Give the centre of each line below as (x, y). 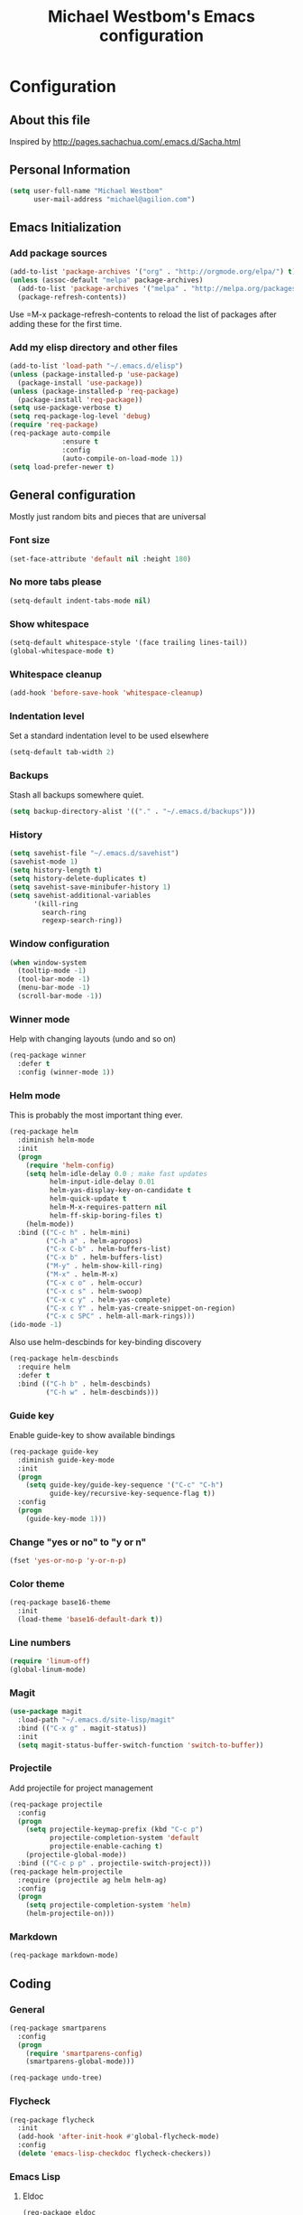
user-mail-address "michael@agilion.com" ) (114, 199)
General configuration (73, 495)
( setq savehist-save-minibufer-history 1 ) (90, 887)
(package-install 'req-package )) (80, 399)
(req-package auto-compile (60, 434)
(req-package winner (48, 1056)
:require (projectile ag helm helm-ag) (92, 1880)
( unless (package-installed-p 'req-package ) (94, 391)
